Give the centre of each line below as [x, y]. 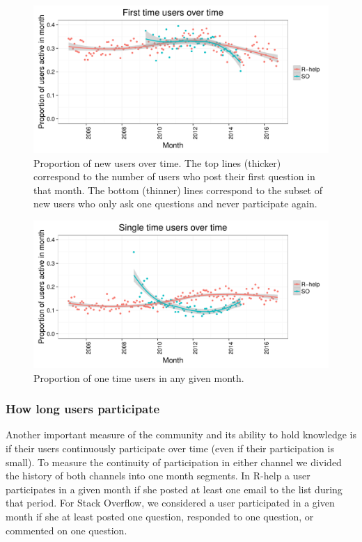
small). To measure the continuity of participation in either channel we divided [174, 462]
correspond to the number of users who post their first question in [174, 176]
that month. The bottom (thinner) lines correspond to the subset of [178, 190]
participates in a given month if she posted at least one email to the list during [174, 489]
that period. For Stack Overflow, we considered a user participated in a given [170, 503]
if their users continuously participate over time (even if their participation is [170, 448]
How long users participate [83, 409]
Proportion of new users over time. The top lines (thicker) [157, 162]
